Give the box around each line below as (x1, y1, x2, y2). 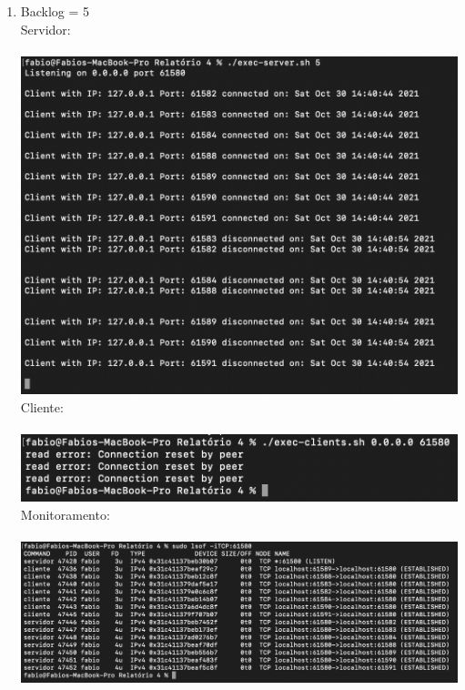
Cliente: (20, 397, 64, 416)
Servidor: (20, 19, 71, 38)
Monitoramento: (20, 504, 110, 523)
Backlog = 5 (20, 2, 90, 20)
